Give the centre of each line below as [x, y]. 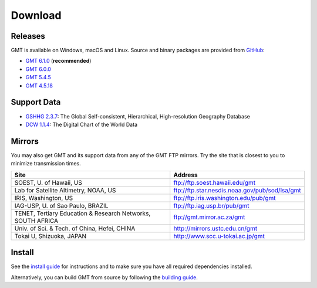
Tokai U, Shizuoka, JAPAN [50, 236]
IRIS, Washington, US [44, 198]
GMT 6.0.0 [38, 69]
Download [36, 15]
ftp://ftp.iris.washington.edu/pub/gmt [225, 198]
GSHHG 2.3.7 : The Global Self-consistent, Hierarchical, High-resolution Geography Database [138, 116]
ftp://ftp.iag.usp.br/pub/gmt [211, 205]
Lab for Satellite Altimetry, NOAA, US [65, 190]
